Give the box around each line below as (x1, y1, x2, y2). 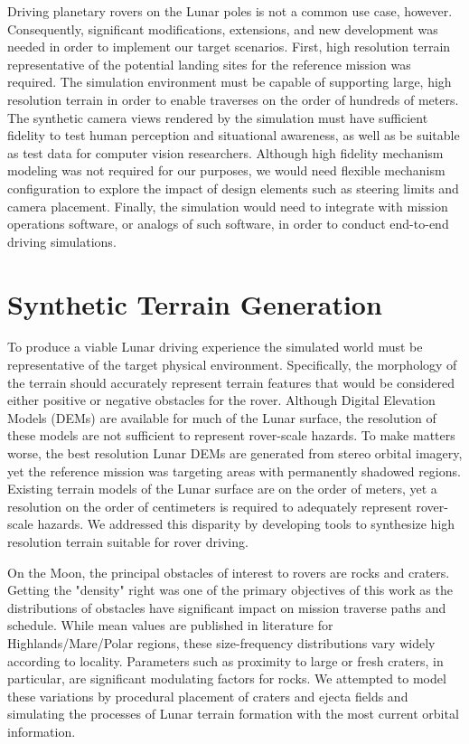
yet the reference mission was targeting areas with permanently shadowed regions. (7, 461, 461, 480)
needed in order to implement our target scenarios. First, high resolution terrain (7, 37, 451, 56)
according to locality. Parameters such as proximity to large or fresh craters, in (7, 651, 444, 670)
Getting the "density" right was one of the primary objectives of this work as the (7, 580, 453, 599)
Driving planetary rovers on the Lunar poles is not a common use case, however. (7, 2, 453, 20)
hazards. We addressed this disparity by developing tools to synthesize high (37, 514, 455, 533)
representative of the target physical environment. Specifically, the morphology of (7, 355, 457, 374)
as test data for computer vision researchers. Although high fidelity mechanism (7, 143, 444, 162)
